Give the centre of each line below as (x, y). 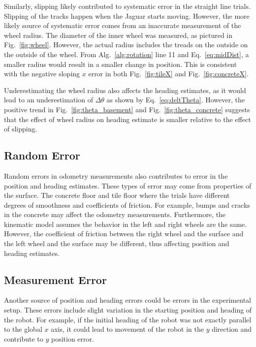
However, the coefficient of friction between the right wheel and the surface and (124, 234)
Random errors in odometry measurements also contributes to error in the (116, 175)
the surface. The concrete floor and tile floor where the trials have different (117, 195)
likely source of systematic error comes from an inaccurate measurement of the (123, 25)
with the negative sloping (42, 74)
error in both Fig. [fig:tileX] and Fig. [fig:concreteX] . (168, 74)
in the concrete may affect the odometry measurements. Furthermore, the (115, 214)
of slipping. (21, 129)
